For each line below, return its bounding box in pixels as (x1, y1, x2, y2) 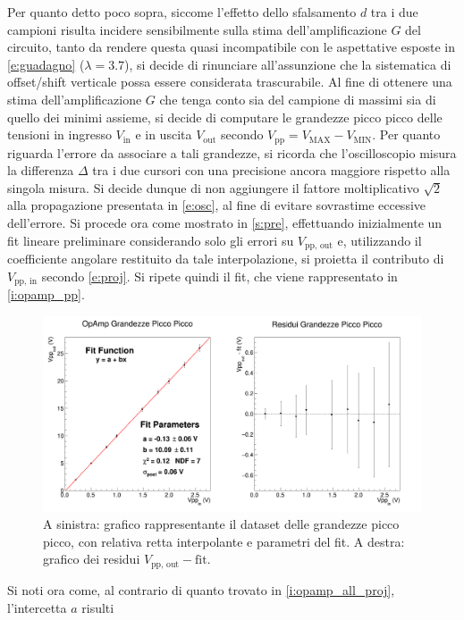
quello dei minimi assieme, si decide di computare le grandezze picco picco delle (7, 107, 443, 126)
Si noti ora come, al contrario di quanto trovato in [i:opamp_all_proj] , (7, 580, 395, 599)
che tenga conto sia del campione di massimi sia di (159, 89, 436, 108)
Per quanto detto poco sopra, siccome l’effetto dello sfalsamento (7, 3, 357, 21)
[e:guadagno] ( (7, 54, 85, 73)
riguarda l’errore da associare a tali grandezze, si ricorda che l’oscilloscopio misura (7, 143, 457, 162)
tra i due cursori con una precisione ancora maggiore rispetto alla (92, 161, 451, 180)
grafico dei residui (43, 549, 140, 568)
